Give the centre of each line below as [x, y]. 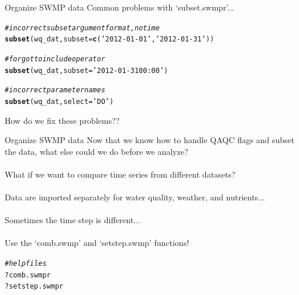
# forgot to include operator [55, 59]
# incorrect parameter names [55, 90]
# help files [26, 264]
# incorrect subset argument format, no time [82, 28]
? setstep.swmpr [34, 287]
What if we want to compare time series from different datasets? [120, 174]
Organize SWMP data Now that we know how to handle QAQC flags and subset [150, 140]
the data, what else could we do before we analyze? [97, 151]
